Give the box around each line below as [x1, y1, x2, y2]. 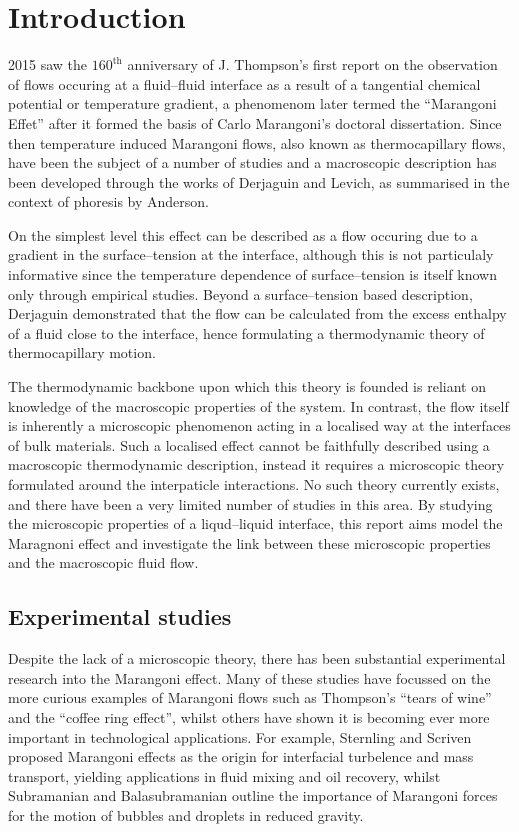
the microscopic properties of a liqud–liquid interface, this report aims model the [8, 513, 503, 534]
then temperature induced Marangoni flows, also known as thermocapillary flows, [8, 132, 506, 153]
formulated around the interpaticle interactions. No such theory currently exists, [8, 474, 500, 494]
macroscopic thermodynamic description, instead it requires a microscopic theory [8, 454, 505, 475]
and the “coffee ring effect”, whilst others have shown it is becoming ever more [8, 706, 490, 727]
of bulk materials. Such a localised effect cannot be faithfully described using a [8, 434, 490, 455]
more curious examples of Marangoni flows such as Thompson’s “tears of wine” [8, 687, 492, 708]
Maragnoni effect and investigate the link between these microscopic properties [8, 532, 491, 553]
